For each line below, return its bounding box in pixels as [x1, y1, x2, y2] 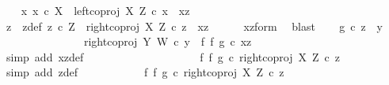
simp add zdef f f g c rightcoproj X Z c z [6, 64, 284, 80]
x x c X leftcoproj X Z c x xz [21, 2, 190, 18]
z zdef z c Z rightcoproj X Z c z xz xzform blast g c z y [6, 17, 383, 34]
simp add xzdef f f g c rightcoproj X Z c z [6, 48, 340, 65]
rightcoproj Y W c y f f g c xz [83, 33, 252, 50]
